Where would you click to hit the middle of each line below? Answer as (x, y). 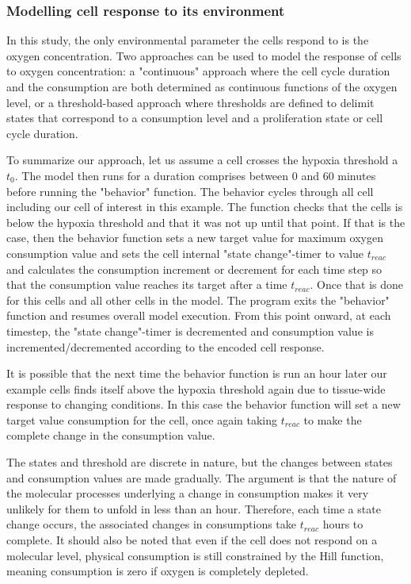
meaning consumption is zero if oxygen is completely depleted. (158, 571)
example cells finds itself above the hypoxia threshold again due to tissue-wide (196, 388)
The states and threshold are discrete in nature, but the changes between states (200, 462)
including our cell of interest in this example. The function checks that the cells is (205, 207)
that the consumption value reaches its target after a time (147, 284)
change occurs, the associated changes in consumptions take (152, 524)
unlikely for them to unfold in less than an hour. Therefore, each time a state (194, 508)
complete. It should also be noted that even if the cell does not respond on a (192, 540)
